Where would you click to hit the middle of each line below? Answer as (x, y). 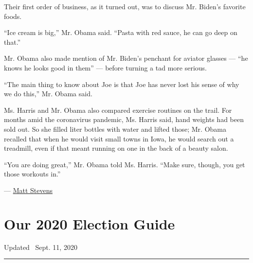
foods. (13, 16)
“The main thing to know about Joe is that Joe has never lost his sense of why (122, 84)
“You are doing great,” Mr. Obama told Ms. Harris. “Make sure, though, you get (125, 164)
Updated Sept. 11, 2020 (41, 247)
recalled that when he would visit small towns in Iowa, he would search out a (119, 138)
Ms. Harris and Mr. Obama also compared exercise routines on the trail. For (118, 110)
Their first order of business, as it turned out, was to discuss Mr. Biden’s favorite (125, 6)
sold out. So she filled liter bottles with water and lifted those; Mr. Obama (115, 129)
